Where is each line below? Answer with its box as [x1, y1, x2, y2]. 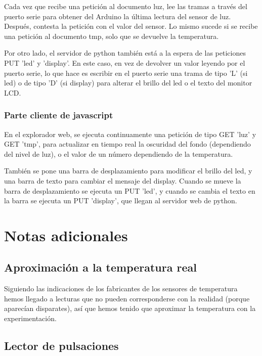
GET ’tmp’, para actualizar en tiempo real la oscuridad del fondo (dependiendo [4, 139, 251, 149]
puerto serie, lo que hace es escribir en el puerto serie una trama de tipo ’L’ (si [4, 67, 248, 78]
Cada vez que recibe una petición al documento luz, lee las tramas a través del [4, 1, 247, 11]
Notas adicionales [4, 225, 128, 245]
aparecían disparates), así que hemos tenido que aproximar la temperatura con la [4, 303, 256, 314]
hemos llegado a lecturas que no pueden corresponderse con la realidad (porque [4, 293, 250, 303]
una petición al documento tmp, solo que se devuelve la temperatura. [4, 30, 219, 41]
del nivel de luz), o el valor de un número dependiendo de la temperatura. [4, 148, 233, 159]
